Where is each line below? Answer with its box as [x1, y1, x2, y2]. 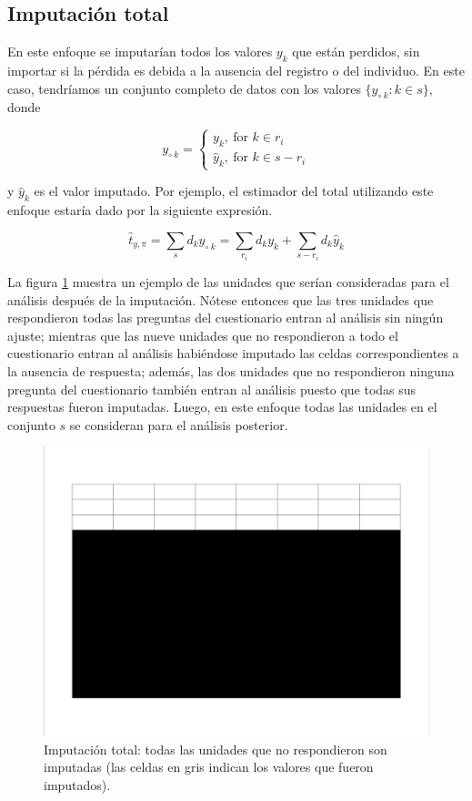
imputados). [44, 775, 111, 794]
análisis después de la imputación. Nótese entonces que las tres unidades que [7, 290, 434, 309]
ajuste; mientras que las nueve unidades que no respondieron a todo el [7, 325, 398, 344]
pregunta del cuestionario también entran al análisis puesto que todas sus [7, 379, 417, 398]
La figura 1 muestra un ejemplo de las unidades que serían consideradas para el [7, 272, 449, 291]
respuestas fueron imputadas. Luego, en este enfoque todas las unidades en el [7, 397, 437, 416]
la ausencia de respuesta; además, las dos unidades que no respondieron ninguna [7, 361, 455, 380]
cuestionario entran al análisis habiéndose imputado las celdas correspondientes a [7, 344, 459, 363]
